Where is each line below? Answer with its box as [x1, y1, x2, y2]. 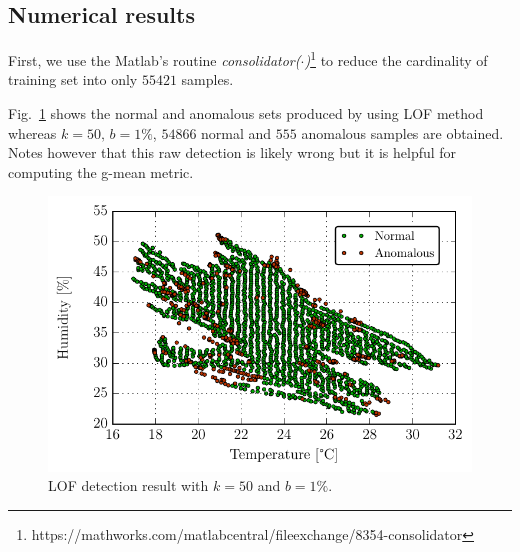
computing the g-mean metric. [8, 161, 194, 182]
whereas [8, 122, 57, 143]
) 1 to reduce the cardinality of [304, 47, 488, 70]
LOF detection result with [48, 475, 209, 496]
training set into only [8, 69, 138, 90]
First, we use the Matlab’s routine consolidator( [8, 49, 301, 70]
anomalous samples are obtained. [301, 122, 504, 143]
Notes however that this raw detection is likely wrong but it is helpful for [8, 142, 457, 163]
